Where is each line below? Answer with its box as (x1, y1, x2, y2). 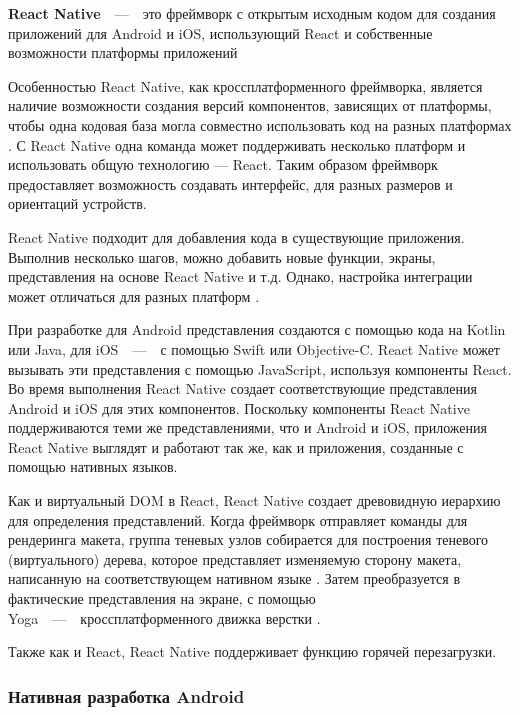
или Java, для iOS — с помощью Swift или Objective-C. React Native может (8, 338, 500, 359)
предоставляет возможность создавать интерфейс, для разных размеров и (8, 173, 453, 194)
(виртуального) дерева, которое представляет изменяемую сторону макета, (8, 548, 462, 569)
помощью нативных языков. (8, 456, 178, 477)
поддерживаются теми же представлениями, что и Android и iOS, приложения (8, 417, 487, 438)
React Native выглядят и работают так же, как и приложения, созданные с (8, 436, 464, 457)
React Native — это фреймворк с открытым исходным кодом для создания (8, 3, 496, 23)
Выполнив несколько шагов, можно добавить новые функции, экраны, (8, 246, 436, 267)
